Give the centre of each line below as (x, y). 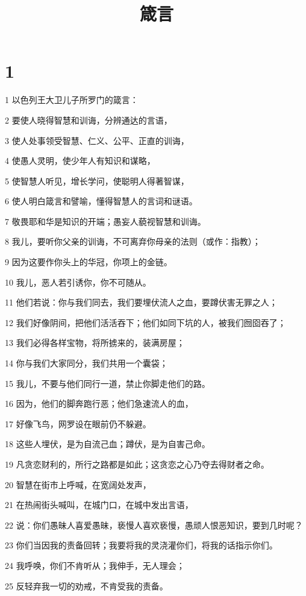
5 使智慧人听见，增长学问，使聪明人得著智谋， (97, 180)
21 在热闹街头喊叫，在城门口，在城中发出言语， (99, 505)
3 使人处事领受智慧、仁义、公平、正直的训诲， (97, 140)
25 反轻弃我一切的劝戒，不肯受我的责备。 (86, 585)
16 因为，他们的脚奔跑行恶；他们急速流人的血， (99, 403)
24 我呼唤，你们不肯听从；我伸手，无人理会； (95, 565)
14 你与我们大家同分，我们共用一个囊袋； (86, 363)
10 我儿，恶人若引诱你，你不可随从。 (78, 282)
